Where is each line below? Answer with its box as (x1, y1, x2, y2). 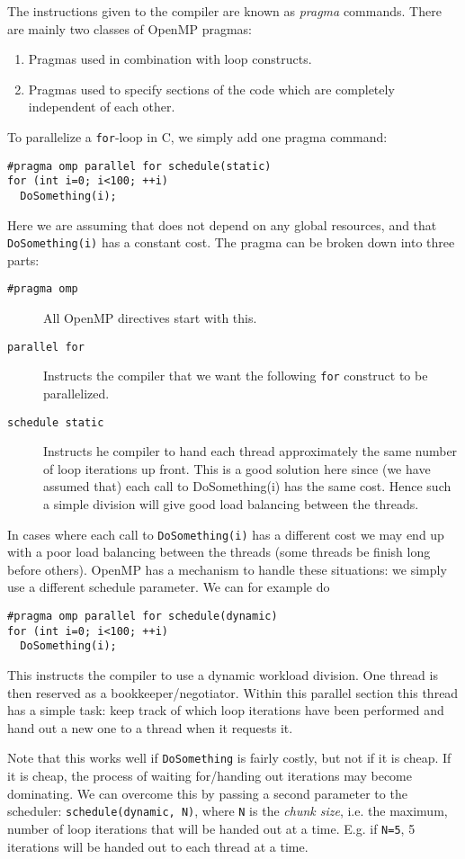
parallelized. (43, 384, 110, 402)
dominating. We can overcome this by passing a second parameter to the (7, 783, 407, 802)
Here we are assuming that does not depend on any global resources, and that (7, 215, 437, 234)
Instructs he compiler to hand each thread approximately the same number (43, 442, 458, 461)
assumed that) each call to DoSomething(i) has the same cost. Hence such (43, 477, 452, 496)
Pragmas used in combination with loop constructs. (28, 49, 312, 68)
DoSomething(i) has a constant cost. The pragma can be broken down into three (7, 233, 455, 252)
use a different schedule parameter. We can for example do (7, 577, 330, 596)
